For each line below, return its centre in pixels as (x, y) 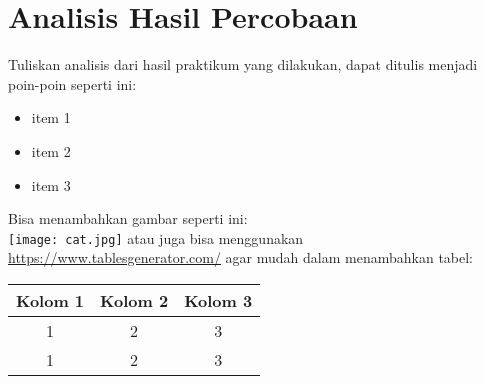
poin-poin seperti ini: (72, 83)
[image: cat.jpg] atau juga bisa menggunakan (156, 237)
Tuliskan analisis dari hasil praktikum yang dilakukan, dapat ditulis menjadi (243, 64)
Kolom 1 (50, 300)
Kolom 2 (134, 300)
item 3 (51, 184)
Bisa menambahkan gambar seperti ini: (128, 218)
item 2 (51, 150)
